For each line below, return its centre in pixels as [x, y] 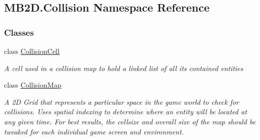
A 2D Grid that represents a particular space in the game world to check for [121, 101]
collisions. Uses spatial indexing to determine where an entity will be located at [126, 112]
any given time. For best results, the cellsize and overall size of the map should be [130, 121]
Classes [19, 32]
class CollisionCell [32, 51]
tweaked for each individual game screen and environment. [94, 131]
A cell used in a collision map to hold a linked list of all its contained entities [124, 68]
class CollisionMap [33, 85]
